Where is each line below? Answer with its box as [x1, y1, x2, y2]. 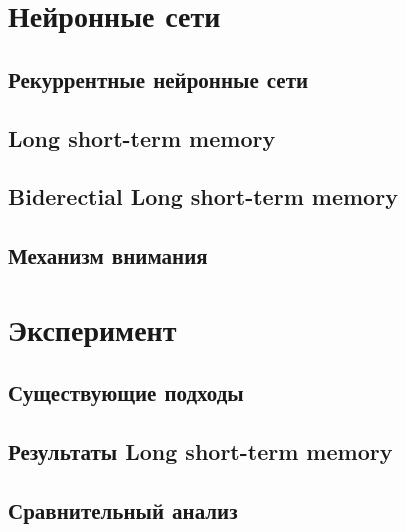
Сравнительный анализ [8, 494, 238, 525]
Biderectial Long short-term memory [8, 181, 398, 212]
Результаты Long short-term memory [8, 436, 393, 467]
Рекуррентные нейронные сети [8, 63, 309, 94]
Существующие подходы [8, 377, 244, 408]
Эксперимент [8, 308, 177, 349]
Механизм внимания [8, 240, 208, 271]
